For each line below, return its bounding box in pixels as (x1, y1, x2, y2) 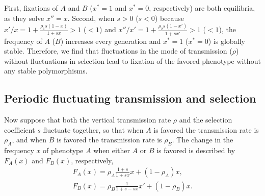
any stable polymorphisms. (4, 65, 88, 76)
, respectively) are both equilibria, (149, 3, 255, 13)
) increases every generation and (60, 35, 161, 46)
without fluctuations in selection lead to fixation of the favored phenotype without (4, 55, 261, 66)
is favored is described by (156, 145, 235, 156)
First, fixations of (4, 3, 58, 13)
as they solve (4, 12, 44, 23)
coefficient (4, 124, 35, 135)
